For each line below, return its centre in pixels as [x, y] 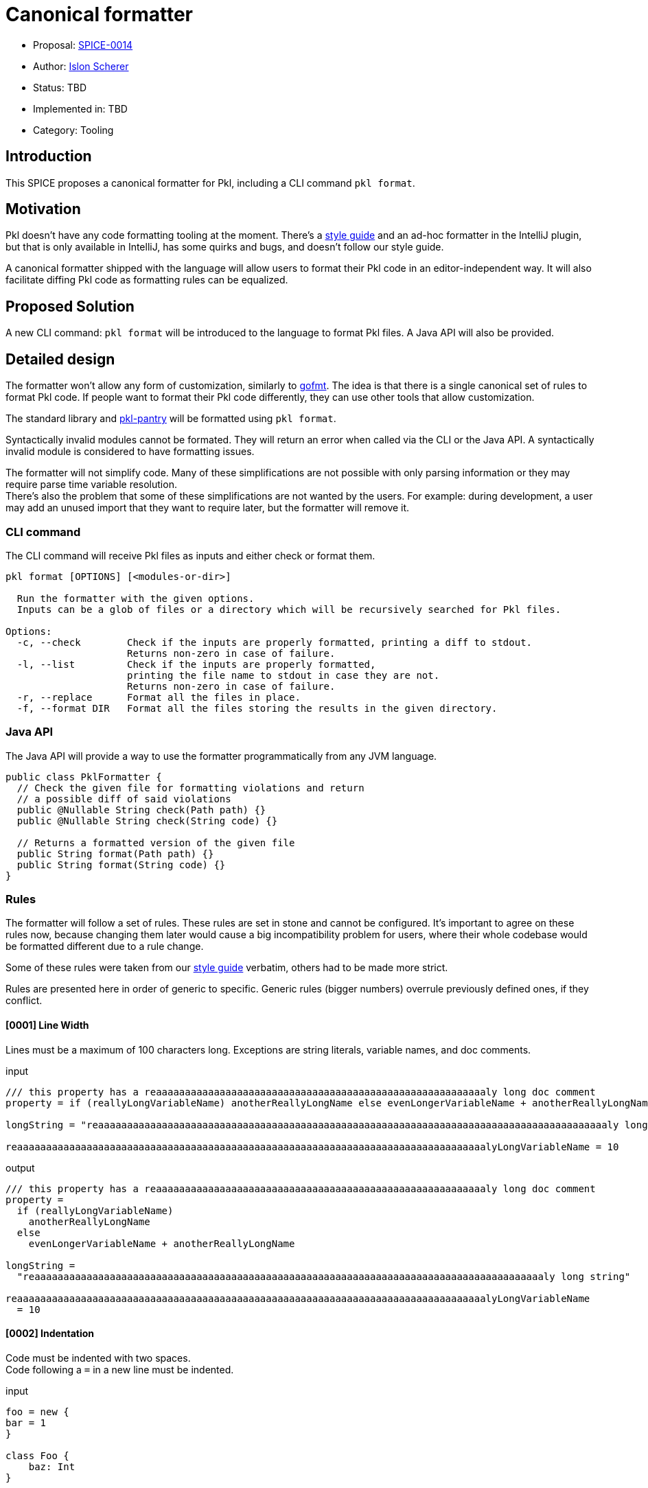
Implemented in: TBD [80, 108]
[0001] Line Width [47, 1025]
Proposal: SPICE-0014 [83, 45]
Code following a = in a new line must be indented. [120, 1369]
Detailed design [60, 359]
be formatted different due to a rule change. [105, 946]
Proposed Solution [70, 306]
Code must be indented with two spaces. [98, 1358]
